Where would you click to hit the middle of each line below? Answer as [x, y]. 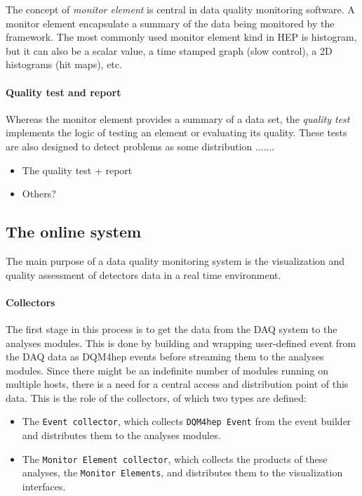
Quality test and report [63, 92]
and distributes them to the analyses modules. [121, 435]
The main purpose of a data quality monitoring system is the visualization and [175, 260]
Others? [39, 194]
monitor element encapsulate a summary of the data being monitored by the [170, 23]
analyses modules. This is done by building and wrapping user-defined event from [181, 342]
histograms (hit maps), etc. [64, 64]
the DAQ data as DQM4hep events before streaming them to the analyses [165, 357]
